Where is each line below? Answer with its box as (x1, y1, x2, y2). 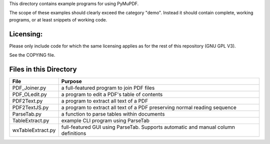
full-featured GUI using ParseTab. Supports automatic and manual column (61, 124, 235, 131)
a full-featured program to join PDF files (61, 84, 155, 91)
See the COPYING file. (9, 52, 55, 58)
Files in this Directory (9, 65, 77, 73)
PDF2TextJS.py (12, 104, 49, 111)
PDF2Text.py (12, 97, 43, 104)
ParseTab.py (12, 110, 42, 117)
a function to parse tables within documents (61, 110, 165, 117)
